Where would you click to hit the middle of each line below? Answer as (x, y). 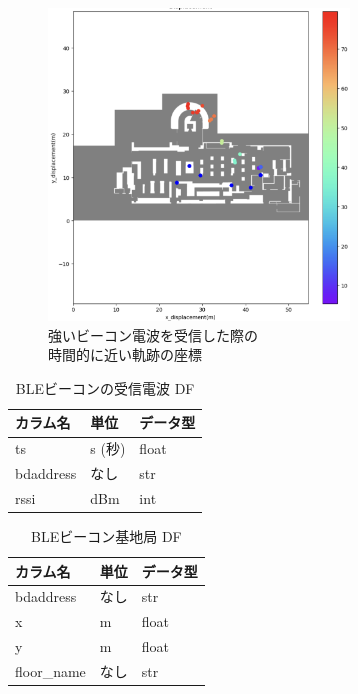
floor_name (50, 671)
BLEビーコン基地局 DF (106, 536)
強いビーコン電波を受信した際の (153, 334)
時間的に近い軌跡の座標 (125, 354)
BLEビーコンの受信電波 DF (105, 387)
